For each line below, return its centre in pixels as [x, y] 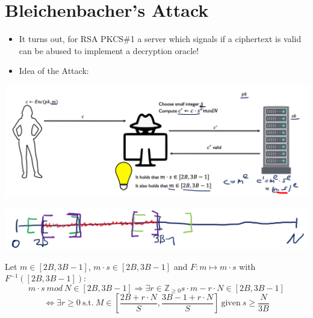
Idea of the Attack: [54, 71]
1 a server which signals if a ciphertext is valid [216, 39]
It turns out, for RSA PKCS [71, 39]
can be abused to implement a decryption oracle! [109, 50]
